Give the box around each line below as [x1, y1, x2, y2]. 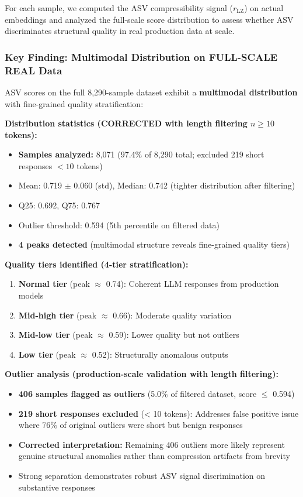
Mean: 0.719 [18, 179, 62, 191]
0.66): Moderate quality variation [113, 309, 232, 321]
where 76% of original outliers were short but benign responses [18, 419, 243, 431]
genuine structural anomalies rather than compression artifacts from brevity [18, 450, 290, 462]
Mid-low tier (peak [18, 328, 93, 341]
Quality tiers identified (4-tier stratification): [5, 258, 189, 270]
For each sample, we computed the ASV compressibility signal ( [5, 2, 233, 13]
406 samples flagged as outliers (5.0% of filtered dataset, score [18, 388, 257, 400]
